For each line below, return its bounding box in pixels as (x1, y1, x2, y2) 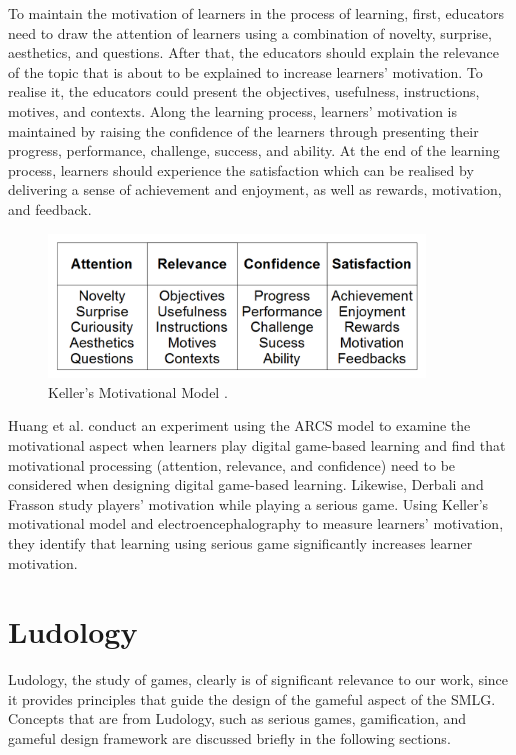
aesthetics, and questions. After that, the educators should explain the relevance (8, 42, 499, 63)
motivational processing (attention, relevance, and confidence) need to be (8, 454, 456, 475)
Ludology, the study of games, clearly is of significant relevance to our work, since (8, 669, 509, 690)
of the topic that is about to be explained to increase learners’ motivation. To (8, 61, 483, 82)
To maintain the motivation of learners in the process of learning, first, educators (8, 3, 505, 23)
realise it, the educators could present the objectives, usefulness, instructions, (8, 81, 480, 102)
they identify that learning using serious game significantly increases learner (8, 532, 473, 553)
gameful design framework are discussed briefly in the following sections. (8, 728, 451, 749)
